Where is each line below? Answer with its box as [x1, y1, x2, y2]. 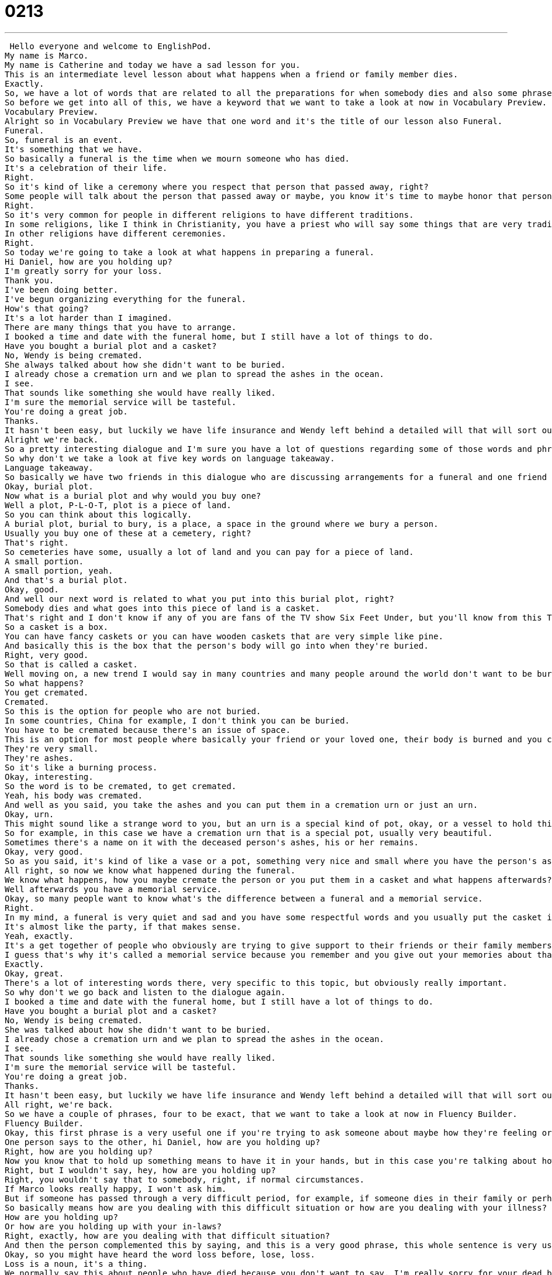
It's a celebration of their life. [5, 163, 168, 173]
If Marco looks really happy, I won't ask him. [5, 1184, 227, 1194]
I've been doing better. [5, 285, 118, 294]
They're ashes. [5, 753, 74, 763]
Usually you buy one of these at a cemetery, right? [5, 528, 251, 538]
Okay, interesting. [5, 772, 94, 782]
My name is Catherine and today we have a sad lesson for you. [5, 60, 301, 70]
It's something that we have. [5, 144, 143, 154]
